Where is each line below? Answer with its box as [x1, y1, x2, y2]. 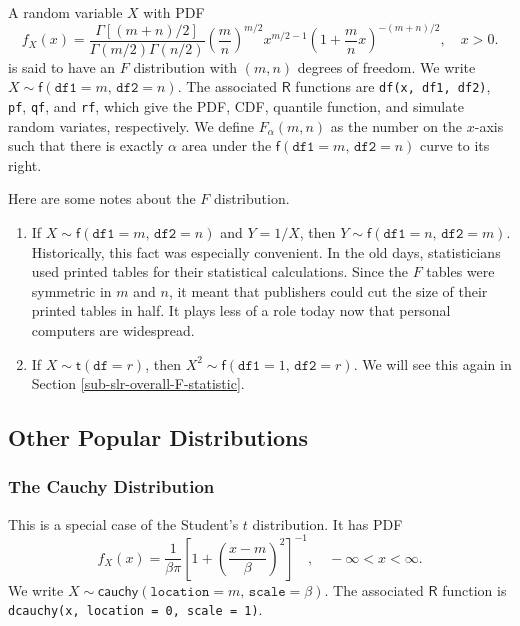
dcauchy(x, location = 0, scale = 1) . [8, 599, 263, 620]
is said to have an [8, 56, 116, 77]
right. [8, 154, 42, 175]
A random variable [8, 2, 123, 22]
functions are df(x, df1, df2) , [295, 76, 491, 97]
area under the [181, 135, 272, 156]
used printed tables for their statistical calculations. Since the [31, 261, 408, 282]
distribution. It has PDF [252, 513, 403, 534]
